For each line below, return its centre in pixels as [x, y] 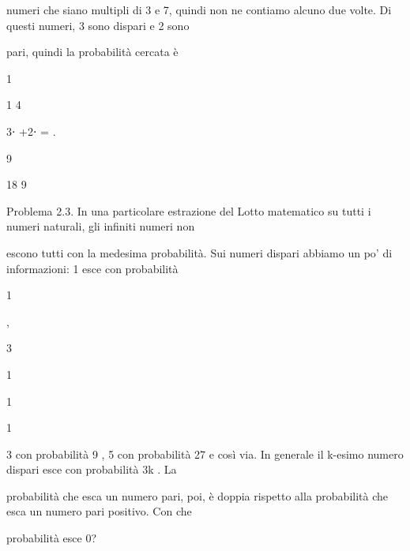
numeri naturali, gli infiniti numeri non [101, 226]
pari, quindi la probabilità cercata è [92, 52]
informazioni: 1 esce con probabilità [92, 268]
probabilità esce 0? [52, 538]
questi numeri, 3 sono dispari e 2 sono [98, 25]
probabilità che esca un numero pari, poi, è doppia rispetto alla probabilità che [197, 495]
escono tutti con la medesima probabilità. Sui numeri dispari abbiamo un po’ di [199, 252]
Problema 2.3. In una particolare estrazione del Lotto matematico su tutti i [189, 210]
